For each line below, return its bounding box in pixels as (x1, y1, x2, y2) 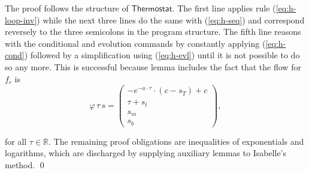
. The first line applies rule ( (172, 2, 276, 14)
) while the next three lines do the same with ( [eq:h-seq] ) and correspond (37, 13, 305, 26)
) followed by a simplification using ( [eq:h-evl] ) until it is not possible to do (24, 49, 300, 61)
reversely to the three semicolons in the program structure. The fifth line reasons (5, 25, 301, 38)
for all (5, 135, 27, 147)
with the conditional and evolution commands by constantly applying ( (5, 37, 266, 49)
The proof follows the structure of (5, 2, 129, 14)
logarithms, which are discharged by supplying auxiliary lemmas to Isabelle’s (5, 147, 287, 159)
